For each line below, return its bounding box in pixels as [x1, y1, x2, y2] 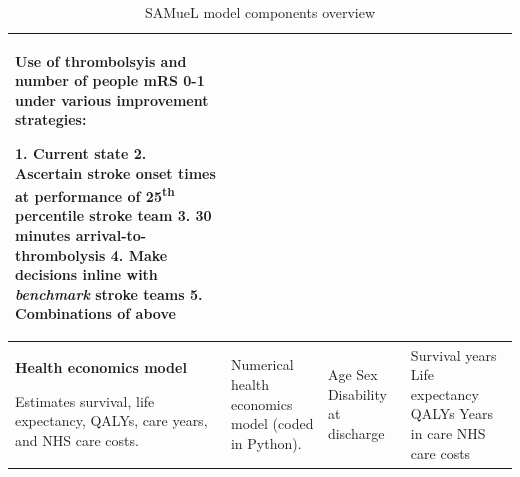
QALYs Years [410, 403, 493, 424]
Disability [327, 383, 387, 404]
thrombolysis [15, 244, 106, 265]
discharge [327, 423, 385, 443]
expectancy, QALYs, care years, [15, 410, 208, 431]
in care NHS [410, 423, 486, 443]
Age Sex [327, 364, 378, 385]
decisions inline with [15, 264, 158, 285]
